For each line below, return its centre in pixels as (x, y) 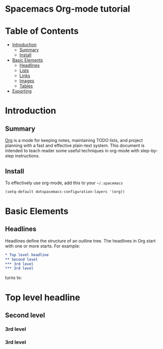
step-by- (149, 151)
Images (27, 81)
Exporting (22, 91)
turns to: (13, 278)
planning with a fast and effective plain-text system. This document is (75, 146)
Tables (26, 86)
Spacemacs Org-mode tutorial (68, 9)
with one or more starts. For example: (43, 246)
